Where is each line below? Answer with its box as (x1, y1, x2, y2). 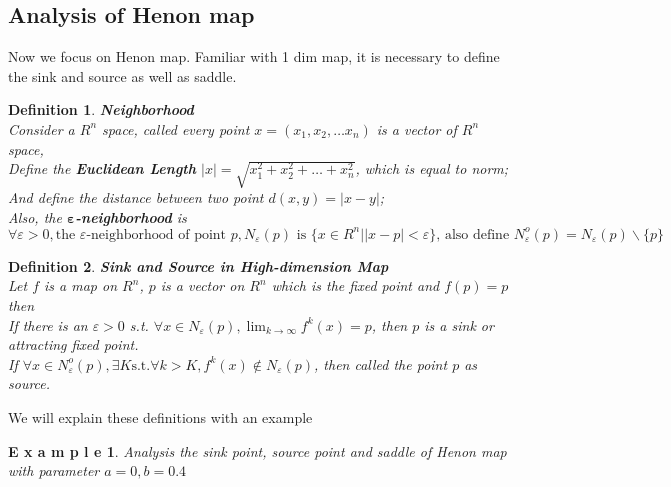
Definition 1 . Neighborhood (8, 99, 194, 120)
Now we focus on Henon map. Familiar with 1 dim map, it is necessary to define (8, 46, 500, 67)
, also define (436, 227, 510, 242)
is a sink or (424, 314, 494, 335)
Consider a (8, 118, 75, 139)
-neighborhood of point (86, 227, 227, 242)
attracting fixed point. (8, 334, 139, 355)
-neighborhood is (75, 206, 187, 227)
